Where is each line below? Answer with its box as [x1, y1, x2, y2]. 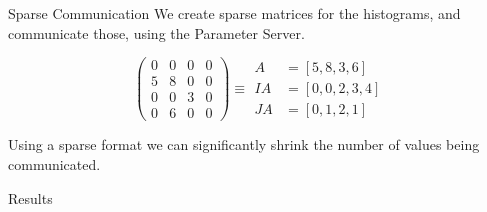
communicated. [8, 153, 101, 174]
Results [8, 187, 53, 208]
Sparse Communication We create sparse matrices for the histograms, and [8, 3, 461, 23]
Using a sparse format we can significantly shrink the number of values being [8, 134, 480, 155]
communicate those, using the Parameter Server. [8, 22, 305, 43]
